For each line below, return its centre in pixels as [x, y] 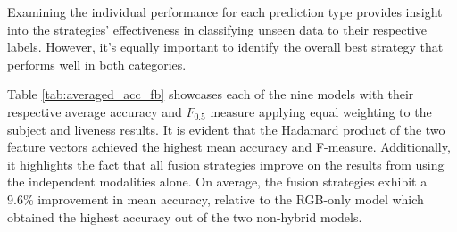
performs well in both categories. [97, 64]
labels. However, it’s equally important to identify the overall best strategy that [225, 47]
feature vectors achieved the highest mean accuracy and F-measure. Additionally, [229, 147]
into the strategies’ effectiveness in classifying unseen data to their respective [217, 29]
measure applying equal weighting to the [321, 111]
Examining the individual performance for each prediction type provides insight [225, 12]
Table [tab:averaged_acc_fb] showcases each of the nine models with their [211, 94]
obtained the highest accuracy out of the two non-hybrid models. [185, 216]
